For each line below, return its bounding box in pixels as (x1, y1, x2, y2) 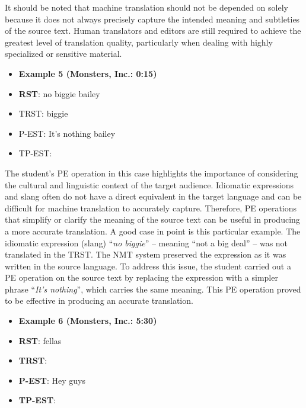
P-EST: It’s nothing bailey (18, 127, 116, 139)
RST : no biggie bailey (18, 87, 100, 99)
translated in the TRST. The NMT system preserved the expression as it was (5, 248, 286, 261)
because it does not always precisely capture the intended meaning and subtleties (5, 12, 300, 25)
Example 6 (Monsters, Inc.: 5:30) (18, 314, 157, 327)
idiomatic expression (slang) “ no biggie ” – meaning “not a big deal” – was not (5, 236, 288, 249)
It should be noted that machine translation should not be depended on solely (5, 1, 288, 13)
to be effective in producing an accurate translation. (5, 294, 193, 307)
